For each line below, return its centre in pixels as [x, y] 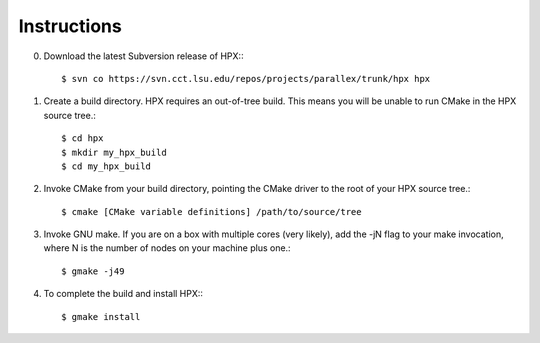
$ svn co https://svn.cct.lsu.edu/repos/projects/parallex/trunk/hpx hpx [246, 78]
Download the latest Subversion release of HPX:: [143, 56]
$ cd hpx [82, 138]
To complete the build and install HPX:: [123, 294]
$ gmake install [101, 316]
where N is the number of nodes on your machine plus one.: [167, 248]
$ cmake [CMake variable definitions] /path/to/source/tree [211, 211]
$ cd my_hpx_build [106, 166]
